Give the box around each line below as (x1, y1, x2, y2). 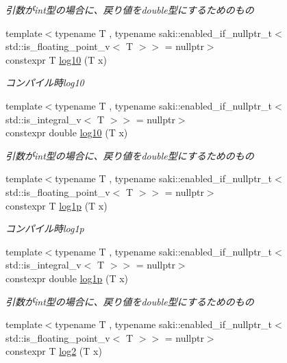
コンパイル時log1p (5, 221, 84, 236)
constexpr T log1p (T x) (5, 198, 108, 212)
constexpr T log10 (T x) (5, 52, 107, 66)
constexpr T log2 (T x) (5, 344, 102, 358)
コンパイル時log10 (5, 75, 84, 90)
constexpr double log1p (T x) (5, 271, 129, 285)
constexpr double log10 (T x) (5, 125, 128, 140)
